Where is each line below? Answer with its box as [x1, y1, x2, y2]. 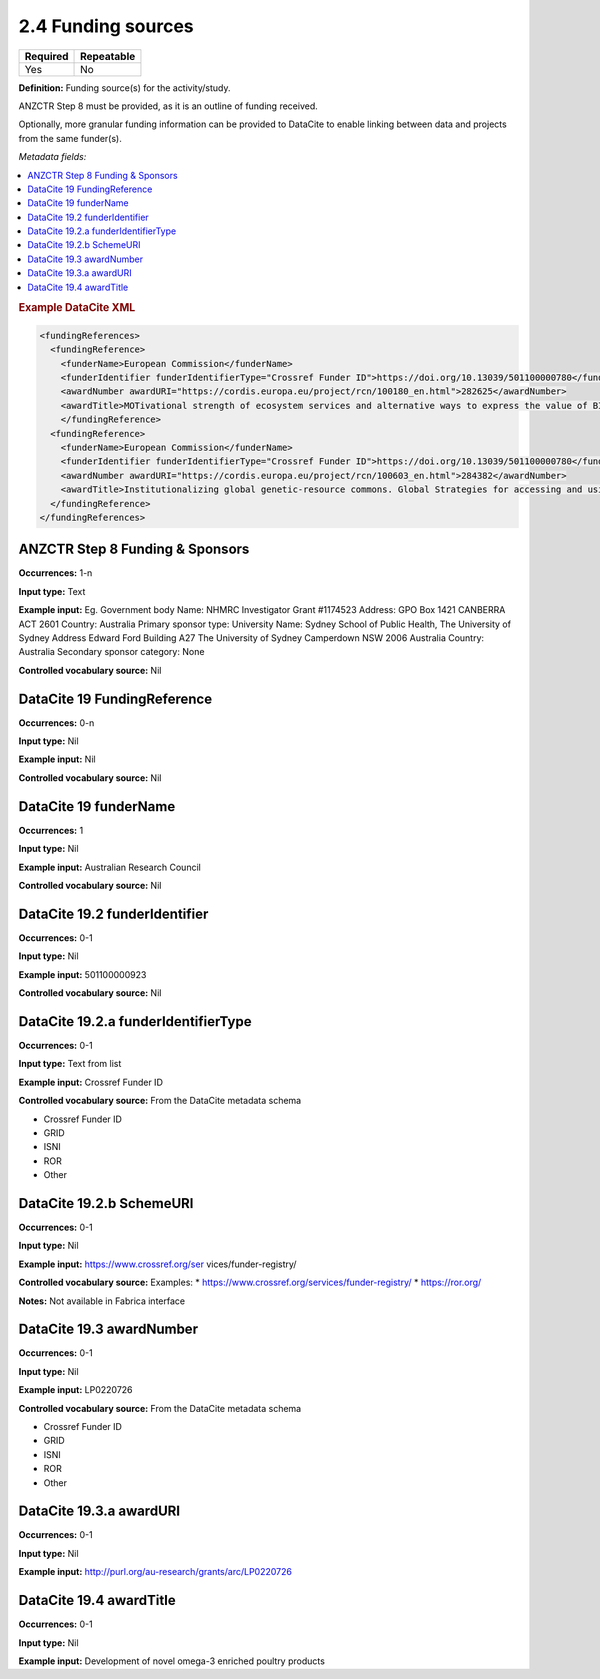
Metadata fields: [18, 151, 87, 163]
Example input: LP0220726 [18, 1384, 134, 1396]
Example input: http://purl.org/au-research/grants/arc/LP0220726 [18, 1566, 292, 1578]
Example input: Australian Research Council [18, 861, 202, 873]
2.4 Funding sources [18, 15, 194, 37]
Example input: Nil [18, 753, 96, 765]
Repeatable [80, 49, 136, 63]
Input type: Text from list [18, 1058, 122, 1070]
